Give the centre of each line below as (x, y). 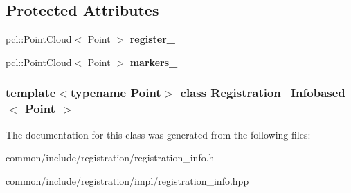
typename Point (116, 93)
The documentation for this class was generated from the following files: (158, 134)
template (31, 93)
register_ (153, 39)
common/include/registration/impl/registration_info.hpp (127, 180)
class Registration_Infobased (263, 93)
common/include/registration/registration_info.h (110, 158)
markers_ (154, 62)
